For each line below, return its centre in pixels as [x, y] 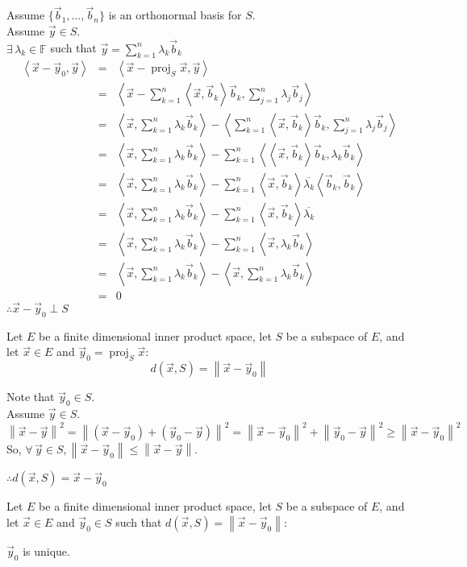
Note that [31, 397]
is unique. [46, 550]
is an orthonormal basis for [175, 15]
